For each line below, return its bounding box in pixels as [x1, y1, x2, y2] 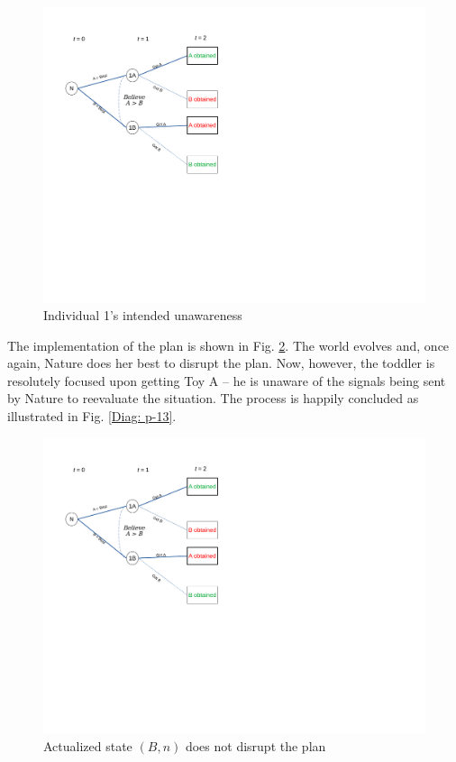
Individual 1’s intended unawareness [43, 306, 242, 325]
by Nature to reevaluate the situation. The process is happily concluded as [7, 389, 419, 408]
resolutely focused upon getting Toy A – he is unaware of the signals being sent [7, 371, 446, 390]
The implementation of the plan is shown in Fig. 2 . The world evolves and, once [7, 335, 450, 354]
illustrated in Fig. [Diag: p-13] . [7, 407, 177, 426]
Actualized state [43, 736, 132, 755]
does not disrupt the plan [185, 736, 326, 755]
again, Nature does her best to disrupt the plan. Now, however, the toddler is [7, 353, 435, 372]
